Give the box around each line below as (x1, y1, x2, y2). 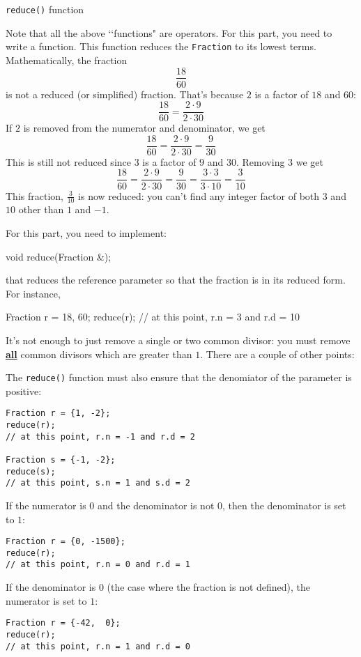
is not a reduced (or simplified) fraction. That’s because (6, 86, 244, 101)
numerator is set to (6, 593, 87, 608)
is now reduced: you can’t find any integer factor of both (78, 188, 320, 203)
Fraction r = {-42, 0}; (6, 618, 121, 628)
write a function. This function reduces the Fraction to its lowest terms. (6, 39, 316, 54)
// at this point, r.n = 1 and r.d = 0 (6, 641, 190, 651)
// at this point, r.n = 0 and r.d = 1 (6, 559, 190, 570)
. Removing (236, 154, 285, 169)
